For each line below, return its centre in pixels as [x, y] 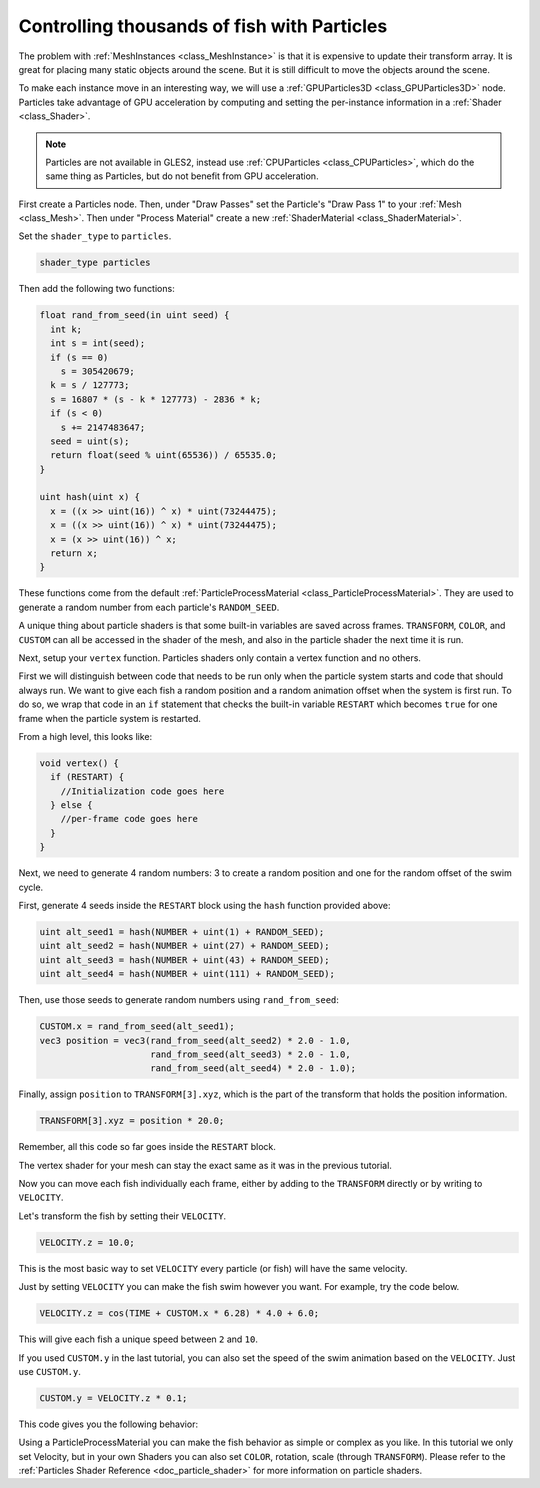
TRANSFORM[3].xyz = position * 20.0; [132, 1121]
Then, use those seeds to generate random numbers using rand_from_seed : [179, 1000]
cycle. [31, 887]
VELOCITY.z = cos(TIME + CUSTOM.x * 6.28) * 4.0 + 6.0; [179, 1313]
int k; [66, 329]
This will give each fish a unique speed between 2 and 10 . [138, 1339]
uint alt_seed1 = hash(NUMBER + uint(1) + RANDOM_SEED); [182, 932]
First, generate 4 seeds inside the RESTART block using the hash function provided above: [204, 906]
